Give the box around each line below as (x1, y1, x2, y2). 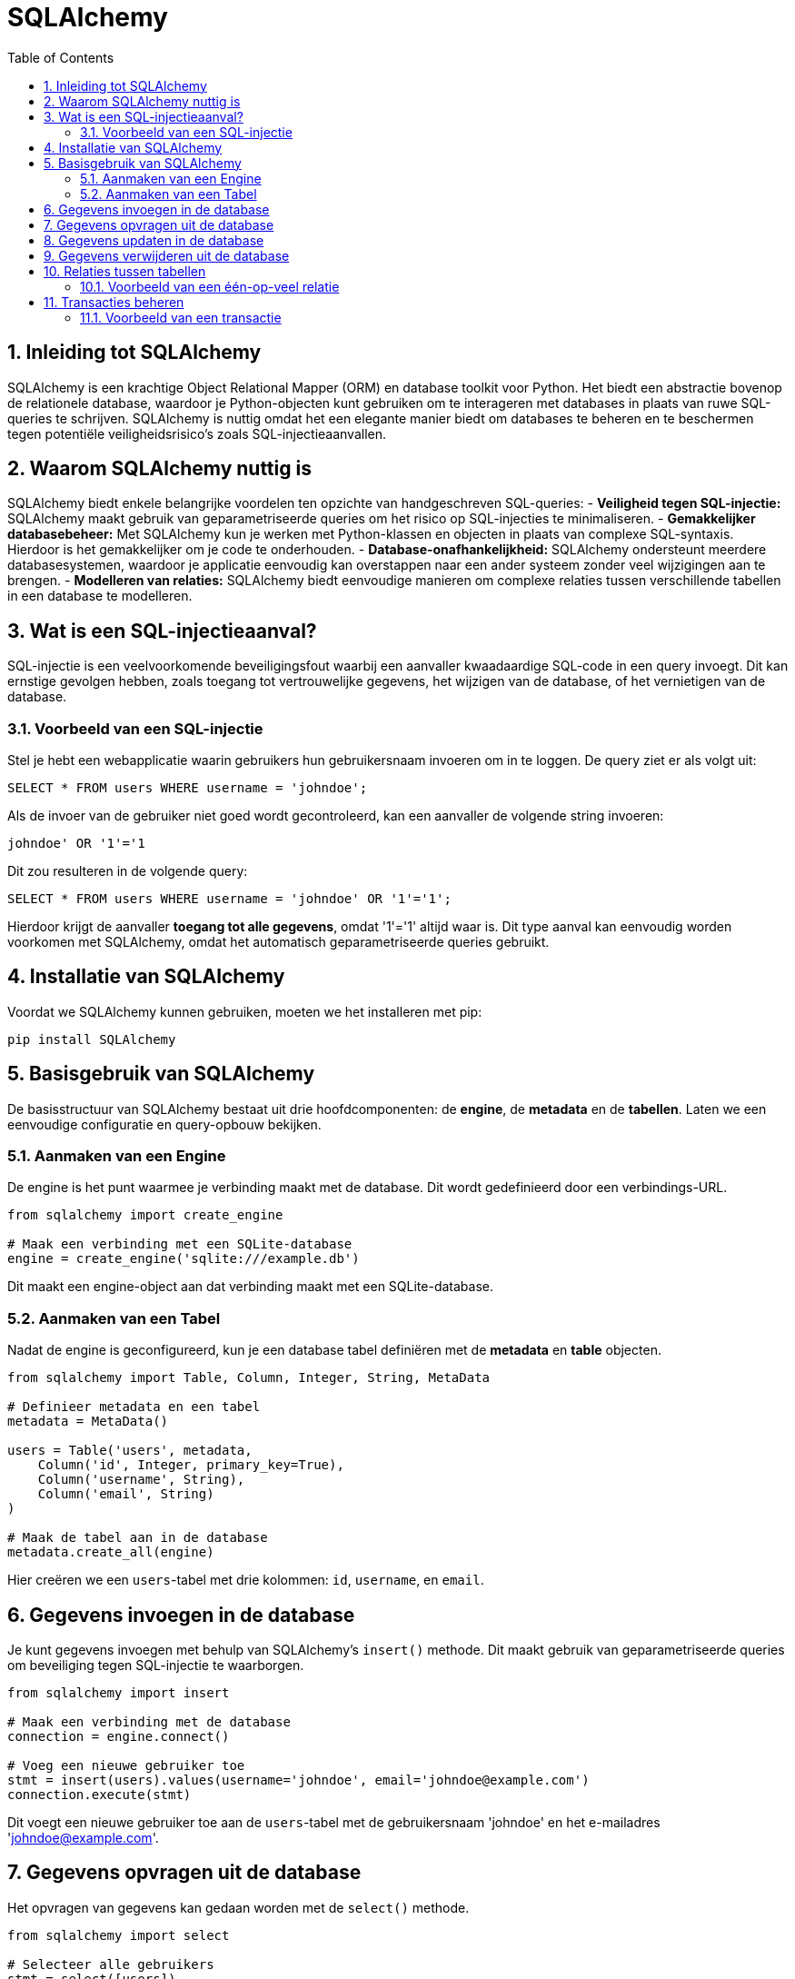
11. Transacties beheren (44, 293, 184, 310)
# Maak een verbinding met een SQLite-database (7, 1237, 353, 1252)
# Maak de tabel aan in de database (7, 1530, 268, 1546)
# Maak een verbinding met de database (7, 1715, 291, 1730)
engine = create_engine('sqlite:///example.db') (7, 1251, 360, 1267)
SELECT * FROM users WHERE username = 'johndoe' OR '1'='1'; (7, 891, 452, 907)
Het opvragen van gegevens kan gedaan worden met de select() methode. (7, 1899, 470, 1915)
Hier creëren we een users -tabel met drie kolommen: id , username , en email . (7, 1572, 484, 1588)
